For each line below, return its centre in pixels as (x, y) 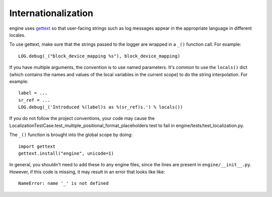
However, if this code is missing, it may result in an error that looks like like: (87, 172)
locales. (17, 35)
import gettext (37, 146)
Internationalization (51, 13)
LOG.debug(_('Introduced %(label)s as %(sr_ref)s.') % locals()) (101, 107)
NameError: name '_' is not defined (63, 183)
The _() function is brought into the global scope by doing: (71, 135)
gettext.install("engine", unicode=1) (66, 153)
